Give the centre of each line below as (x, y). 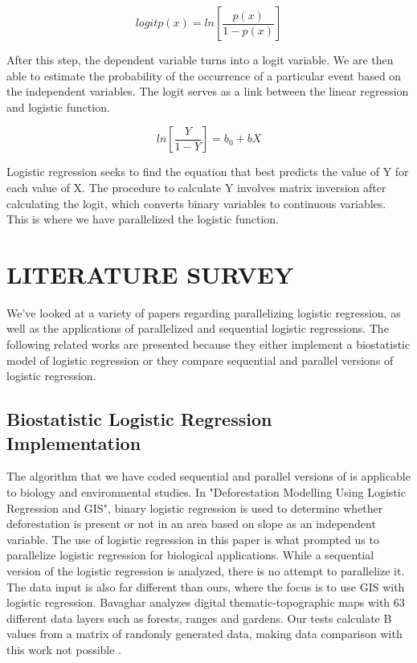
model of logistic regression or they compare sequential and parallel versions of (200, 360)
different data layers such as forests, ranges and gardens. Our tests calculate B (199, 618)
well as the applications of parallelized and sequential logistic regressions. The (198, 328)
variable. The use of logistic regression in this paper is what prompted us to (193, 539)
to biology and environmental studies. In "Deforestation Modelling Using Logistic (206, 492)
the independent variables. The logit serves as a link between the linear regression (208, 91)
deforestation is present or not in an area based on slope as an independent (191, 524)
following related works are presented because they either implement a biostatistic (208, 344)
